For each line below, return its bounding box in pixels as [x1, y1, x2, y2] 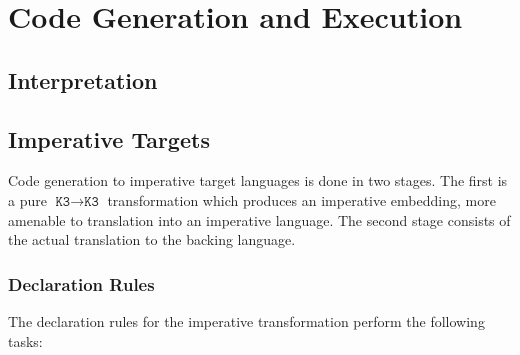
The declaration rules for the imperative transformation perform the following [8, 310, 485, 331]
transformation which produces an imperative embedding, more [107, 189, 496, 210]
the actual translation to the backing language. [8, 229, 296, 250]
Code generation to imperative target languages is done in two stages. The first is [8, 170, 508, 191]
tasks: [8, 330, 43, 351]
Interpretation [8, 64, 158, 95]
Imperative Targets [8, 123, 210, 154]
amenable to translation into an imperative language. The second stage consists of [8, 209, 511, 230]
